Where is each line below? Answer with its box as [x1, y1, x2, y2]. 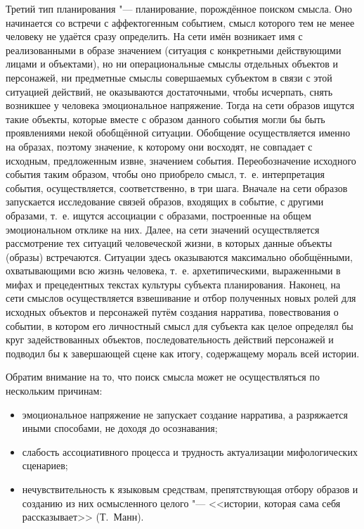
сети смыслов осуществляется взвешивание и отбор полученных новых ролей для [6, 291, 356, 305]
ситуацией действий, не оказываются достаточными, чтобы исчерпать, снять [6, 84, 333, 98]
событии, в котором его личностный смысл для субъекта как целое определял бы [6, 318, 353, 333]
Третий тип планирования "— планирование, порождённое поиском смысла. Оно [6, 1, 352, 15]
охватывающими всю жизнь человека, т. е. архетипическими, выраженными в [6, 263, 341, 278]
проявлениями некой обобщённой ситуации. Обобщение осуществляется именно [6, 125, 351, 140]
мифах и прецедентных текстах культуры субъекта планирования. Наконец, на [6, 276, 341, 291]
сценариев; [22, 458, 68, 473]
